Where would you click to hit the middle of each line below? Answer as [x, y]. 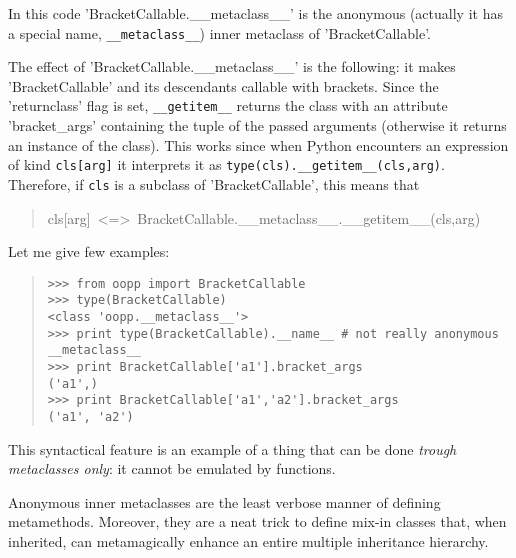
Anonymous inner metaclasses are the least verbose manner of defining [224, 501]
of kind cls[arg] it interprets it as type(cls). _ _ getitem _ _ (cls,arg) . [226, 164]
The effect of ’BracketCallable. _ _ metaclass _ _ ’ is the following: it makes [232, 66]
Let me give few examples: [89, 251]
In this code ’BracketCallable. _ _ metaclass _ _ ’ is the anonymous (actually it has [255, 13]
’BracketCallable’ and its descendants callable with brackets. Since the [223, 85]
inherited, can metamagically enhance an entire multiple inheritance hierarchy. [248, 541]
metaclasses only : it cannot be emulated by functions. [172, 468]
